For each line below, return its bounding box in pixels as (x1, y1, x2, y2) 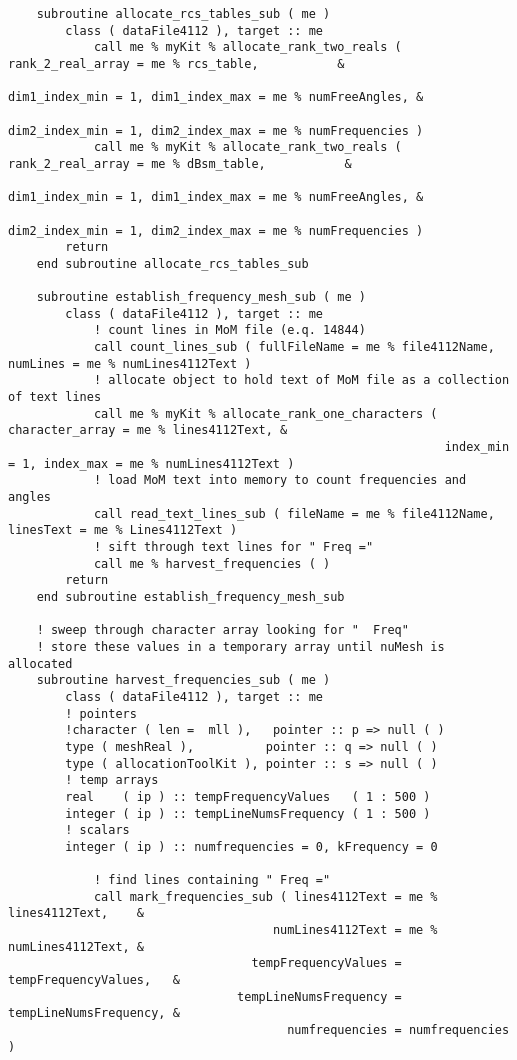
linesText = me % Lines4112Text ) (8, 523, 238, 538)
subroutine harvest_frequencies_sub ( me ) (36, 673, 331, 688)
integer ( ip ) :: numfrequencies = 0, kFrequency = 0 (65, 839, 438, 854)
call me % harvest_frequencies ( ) (93, 556, 331, 571)
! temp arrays (65, 773, 159, 788)
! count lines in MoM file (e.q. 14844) (93, 323, 366, 338)
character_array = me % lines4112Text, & (8, 423, 288, 438)
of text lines (8, 390, 102, 405)
